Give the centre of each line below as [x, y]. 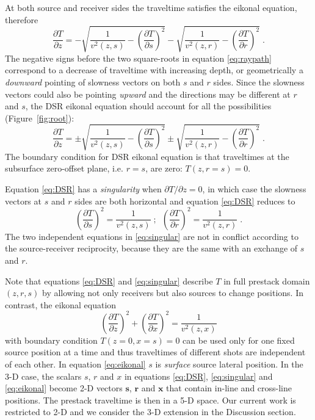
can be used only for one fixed [239, 340]
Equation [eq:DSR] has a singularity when [83, 189]
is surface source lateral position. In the [229, 364]
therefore [22, 19]
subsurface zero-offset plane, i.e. [64, 168]
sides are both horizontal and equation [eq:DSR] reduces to [185, 201]
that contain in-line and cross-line [229, 388]
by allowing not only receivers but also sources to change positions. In [173, 293]
